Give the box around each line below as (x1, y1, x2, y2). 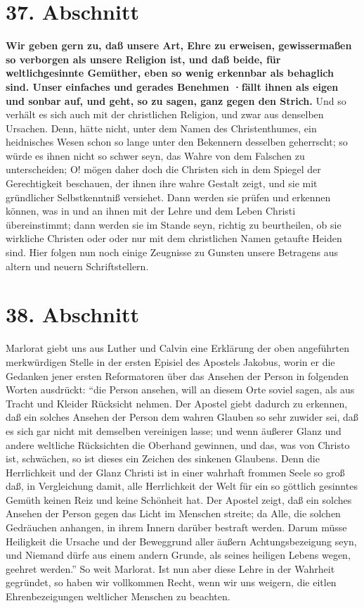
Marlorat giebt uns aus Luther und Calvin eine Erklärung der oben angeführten (6, 341, 349, 355)
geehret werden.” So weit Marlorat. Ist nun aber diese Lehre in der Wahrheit (6, 561, 335, 576)
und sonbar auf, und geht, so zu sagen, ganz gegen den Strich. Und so (6, 93, 346, 108)
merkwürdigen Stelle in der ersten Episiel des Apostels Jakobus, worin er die (6, 354, 335, 369)
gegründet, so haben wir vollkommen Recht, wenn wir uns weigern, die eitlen (6, 575, 337, 590)
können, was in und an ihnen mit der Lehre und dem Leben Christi (6, 203, 296, 218)
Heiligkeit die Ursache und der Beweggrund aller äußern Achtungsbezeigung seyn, (6, 533, 357, 548)
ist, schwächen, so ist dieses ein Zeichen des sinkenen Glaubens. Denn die (6, 451, 320, 466)
